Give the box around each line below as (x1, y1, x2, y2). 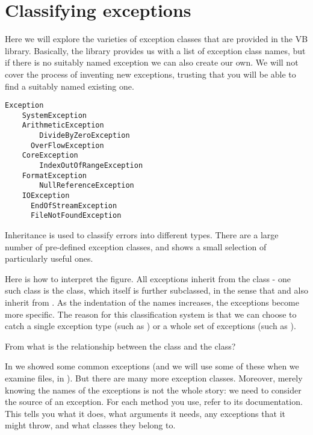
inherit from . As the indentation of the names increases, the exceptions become (5, 295, 299, 308)
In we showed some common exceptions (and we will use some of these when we (5, 360, 299, 372)
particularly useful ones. (5, 252, 93, 265)
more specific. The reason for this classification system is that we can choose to (5, 307, 297, 320)
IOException (22, 191, 70, 200)
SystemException (22, 111, 87, 120)
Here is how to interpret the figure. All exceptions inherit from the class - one (5, 272, 291, 285)
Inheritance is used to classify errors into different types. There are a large (5, 228, 279, 241)
